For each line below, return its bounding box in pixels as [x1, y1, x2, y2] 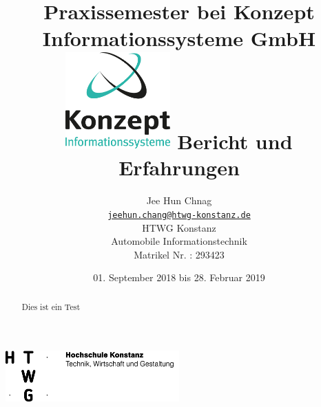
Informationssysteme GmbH [42, 24, 316, 52]
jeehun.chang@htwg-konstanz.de [107, 210, 251, 220]
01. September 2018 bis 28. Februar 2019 [93, 270, 265, 285]
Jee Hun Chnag [146, 193, 212, 208]
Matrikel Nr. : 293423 [134, 247, 225, 261]
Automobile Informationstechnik [111, 234, 247, 248]
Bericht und [177, 126, 293, 155]
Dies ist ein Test [21, 300, 81, 312]
